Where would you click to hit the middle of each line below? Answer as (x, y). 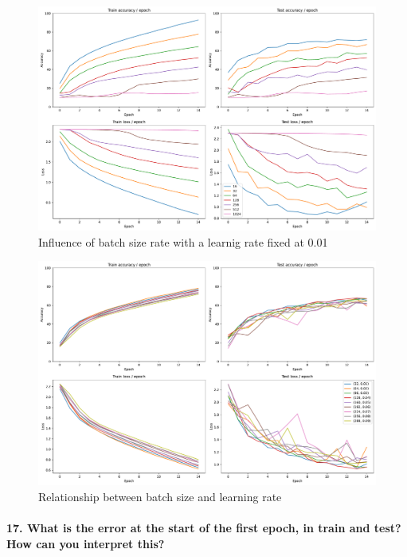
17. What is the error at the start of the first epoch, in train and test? (204, 528)
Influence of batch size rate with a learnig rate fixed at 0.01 (183, 241)
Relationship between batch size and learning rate (160, 497)
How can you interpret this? (86, 543)
